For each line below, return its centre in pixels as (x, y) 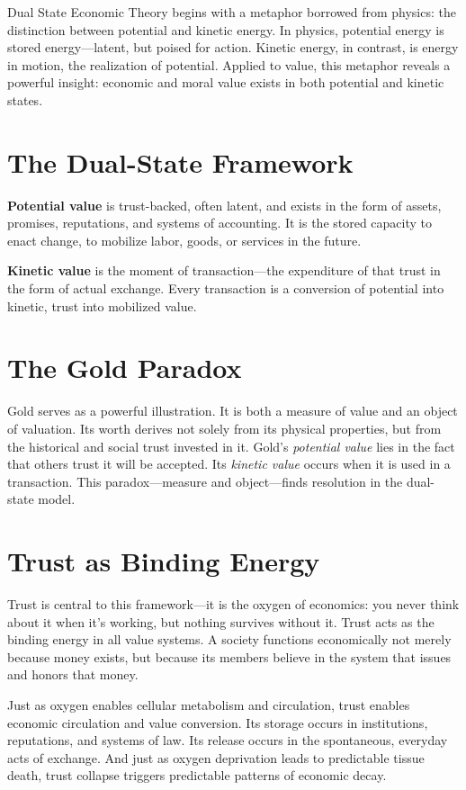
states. (25, 99)
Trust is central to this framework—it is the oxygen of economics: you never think (233, 604)
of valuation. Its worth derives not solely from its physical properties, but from (224, 428)
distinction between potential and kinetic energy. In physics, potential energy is (226, 29)
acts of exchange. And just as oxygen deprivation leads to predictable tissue (216, 757)
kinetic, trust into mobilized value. (102, 305)
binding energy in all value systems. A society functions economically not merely (229, 639)
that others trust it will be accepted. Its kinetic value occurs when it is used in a (229, 464)
